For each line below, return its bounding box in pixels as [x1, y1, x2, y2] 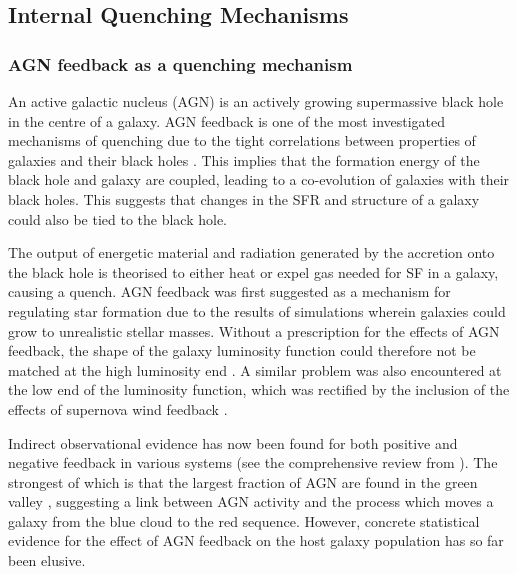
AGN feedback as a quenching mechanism [8, 51, 353, 76]
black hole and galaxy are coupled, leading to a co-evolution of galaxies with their [8, 169, 510, 190]
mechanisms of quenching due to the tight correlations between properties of [8, 130, 476, 151]
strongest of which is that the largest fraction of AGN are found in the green [8, 471, 478, 492]
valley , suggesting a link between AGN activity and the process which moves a [8, 491, 494, 512]
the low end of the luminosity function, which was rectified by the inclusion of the [8, 379, 510, 400]
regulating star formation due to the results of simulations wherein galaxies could [8, 300, 506, 321]
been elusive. [8, 550, 86, 571]
